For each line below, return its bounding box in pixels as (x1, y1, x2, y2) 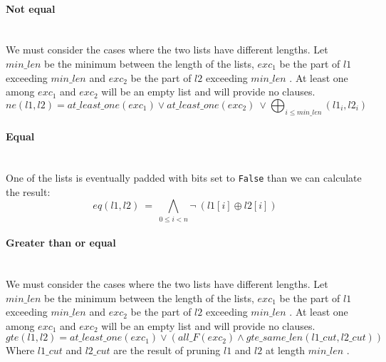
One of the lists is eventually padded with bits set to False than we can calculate (6, 170, 362, 185)
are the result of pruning (113, 343, 221, 358)
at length (265, 343, 306, 358)
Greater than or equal (6, 235, 116, 250)
